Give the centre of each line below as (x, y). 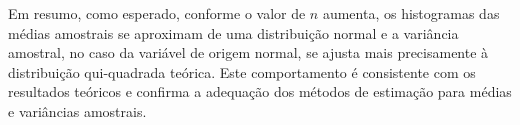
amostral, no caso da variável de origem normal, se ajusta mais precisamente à (248, 52)
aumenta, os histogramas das (411, 13)
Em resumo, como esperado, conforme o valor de (157, 13)
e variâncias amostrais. (77, 110)
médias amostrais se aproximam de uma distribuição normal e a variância (233, 32)
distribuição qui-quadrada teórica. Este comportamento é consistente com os (242, 71)
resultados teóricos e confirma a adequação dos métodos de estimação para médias (260, 91)
